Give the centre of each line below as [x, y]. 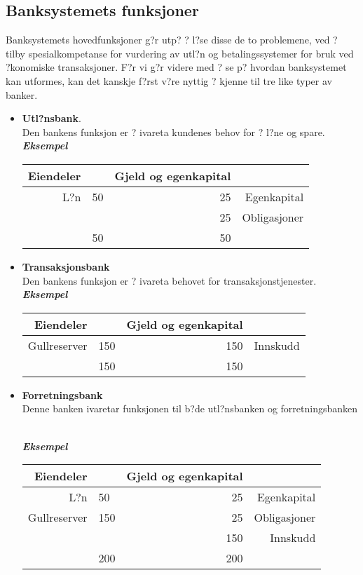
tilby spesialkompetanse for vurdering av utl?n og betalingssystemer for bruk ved [180, 53]
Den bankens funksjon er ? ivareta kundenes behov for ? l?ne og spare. [173, 131]
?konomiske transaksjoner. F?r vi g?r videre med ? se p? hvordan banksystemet [176, 67]
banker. [22, 94]
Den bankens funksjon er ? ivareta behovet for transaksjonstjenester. [169, 280]
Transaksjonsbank [66, 266]
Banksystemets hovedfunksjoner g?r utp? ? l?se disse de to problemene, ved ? [172, 40]
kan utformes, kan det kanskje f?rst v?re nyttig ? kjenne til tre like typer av [169, 80]
